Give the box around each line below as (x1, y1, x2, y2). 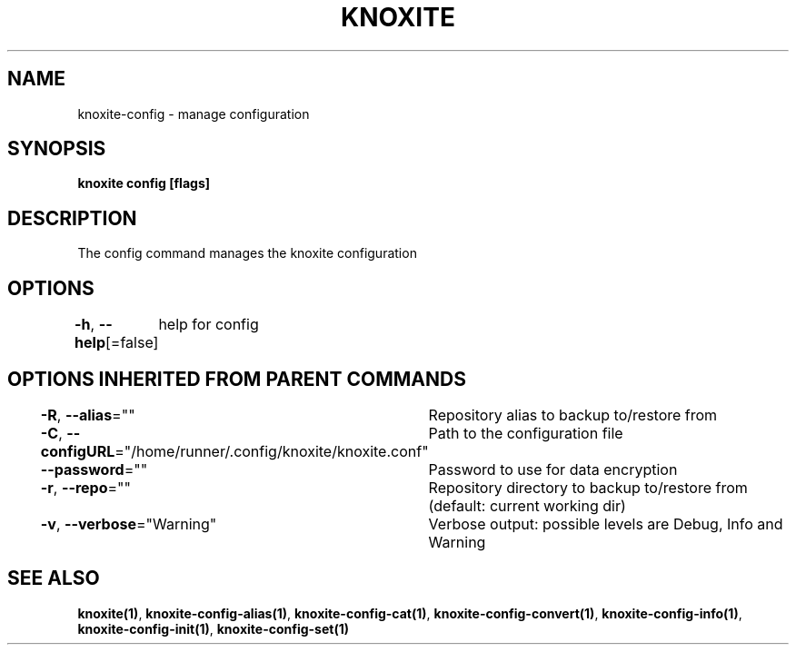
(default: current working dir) (428, 496, 626, 515)
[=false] (105, 333, 159, 352)
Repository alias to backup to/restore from (428, 405, 718, 424)
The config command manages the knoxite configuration (77, 245, 417, 262)
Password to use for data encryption (428, 459, 678, 479)
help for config (158, 315, 259, 334)
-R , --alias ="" (40, 405, 135, 424)
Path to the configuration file (428, 423, 623, 442)
